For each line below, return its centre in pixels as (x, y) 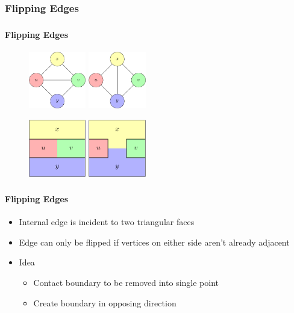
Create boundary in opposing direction (105, 302)
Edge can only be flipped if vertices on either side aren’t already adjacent (154, 242)
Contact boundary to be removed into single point (126, 283)
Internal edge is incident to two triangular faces (107, 222)
